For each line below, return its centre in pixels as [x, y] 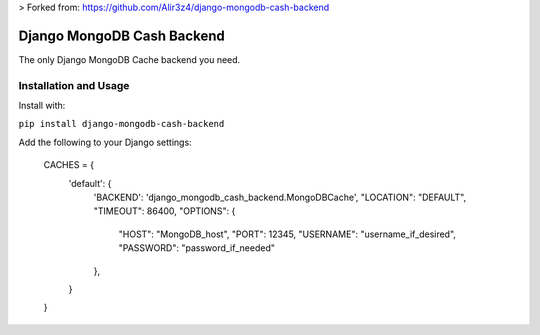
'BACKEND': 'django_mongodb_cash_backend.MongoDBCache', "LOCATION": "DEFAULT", [280, 197]
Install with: [42, 106]
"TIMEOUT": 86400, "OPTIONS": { [164, 211]
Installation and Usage [74, 85]
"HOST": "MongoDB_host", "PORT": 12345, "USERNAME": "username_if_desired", [287, 234]
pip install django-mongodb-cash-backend [121, 124]
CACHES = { [69, 165]
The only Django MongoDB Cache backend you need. [129, 59]
